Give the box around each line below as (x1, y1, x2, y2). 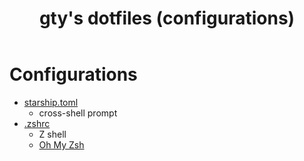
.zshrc (23, 117, 51, 129)
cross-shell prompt (38, 107, 118, 119)
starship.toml (23, 96, 79, 108)
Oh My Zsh (38, 138, 85, 151)
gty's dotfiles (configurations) (38, 7, 296, 30)
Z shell (38, 128, 67, 140)
